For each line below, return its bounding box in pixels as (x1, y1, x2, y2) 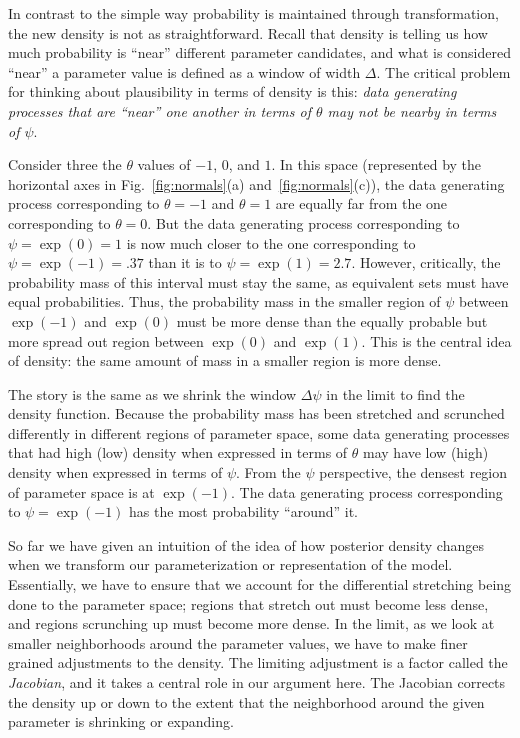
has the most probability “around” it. (129, 501, 359, 522)
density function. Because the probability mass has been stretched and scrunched (8, 403, 505, 424)
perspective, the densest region (319, 462, 508, 483)
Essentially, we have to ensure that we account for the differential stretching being (8, 574, 512, 595)
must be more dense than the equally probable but (176, 310, 488, 331)
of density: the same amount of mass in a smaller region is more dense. (8, 350, 442, 371)
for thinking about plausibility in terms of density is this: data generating (8, 81, 457, 102)
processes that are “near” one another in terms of (8, 100, 312, 121)
